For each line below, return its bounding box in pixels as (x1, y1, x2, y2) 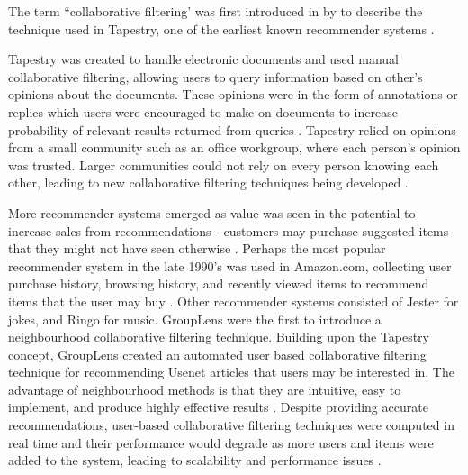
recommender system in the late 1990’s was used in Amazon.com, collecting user (8, 256, 452, 275)
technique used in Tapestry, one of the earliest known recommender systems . (8, 19, 435, 38)
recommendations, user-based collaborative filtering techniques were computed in (8, 416, 454, 434)
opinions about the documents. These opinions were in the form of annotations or (8, 85, 458, 104)
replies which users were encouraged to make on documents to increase (8, 102, 398, 121)
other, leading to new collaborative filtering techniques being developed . (8, 173, 409, 192)
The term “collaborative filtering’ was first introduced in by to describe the (8, 2, 423, 20)
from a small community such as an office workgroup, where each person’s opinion (8, 138, 461, 157)
